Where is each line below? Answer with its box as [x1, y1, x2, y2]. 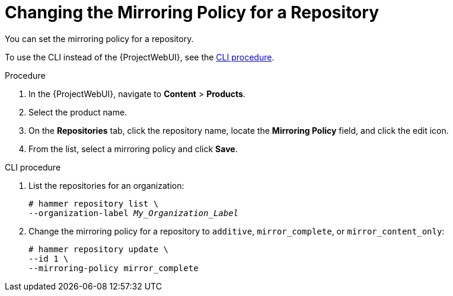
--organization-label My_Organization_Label [28, 208, 239, 218]
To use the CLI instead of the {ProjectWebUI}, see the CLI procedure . [5, 52, 275, 62]
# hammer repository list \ [28, 198, 159, 208]
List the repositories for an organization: [28, 180, 184, 191]
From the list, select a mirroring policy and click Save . [28, 143, 238, 154]
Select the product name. [28, 107, 127, 117]
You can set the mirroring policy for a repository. [5, 33, 194, 44]
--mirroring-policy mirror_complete [28, 263, 199, 273]
